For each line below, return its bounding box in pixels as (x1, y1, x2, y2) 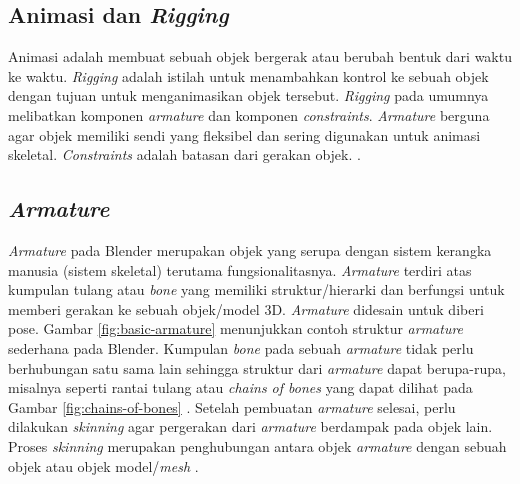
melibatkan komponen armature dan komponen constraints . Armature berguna (8, 104, 490, 125)
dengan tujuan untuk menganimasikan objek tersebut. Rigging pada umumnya (8, 85, 489, 106)
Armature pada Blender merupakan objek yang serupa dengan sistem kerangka (8, 239, 492, 260)
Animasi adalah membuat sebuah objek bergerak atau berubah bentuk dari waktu (8, 46, 512, 67)
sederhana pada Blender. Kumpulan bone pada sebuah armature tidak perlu (8, 337, 474, 358)
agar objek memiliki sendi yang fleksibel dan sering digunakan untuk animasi (8, 124, 481, 145)
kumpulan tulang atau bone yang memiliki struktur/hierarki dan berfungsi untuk (8, 279, 505, 300)
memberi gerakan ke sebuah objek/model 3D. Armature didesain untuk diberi (8, 298, 484, 319)
